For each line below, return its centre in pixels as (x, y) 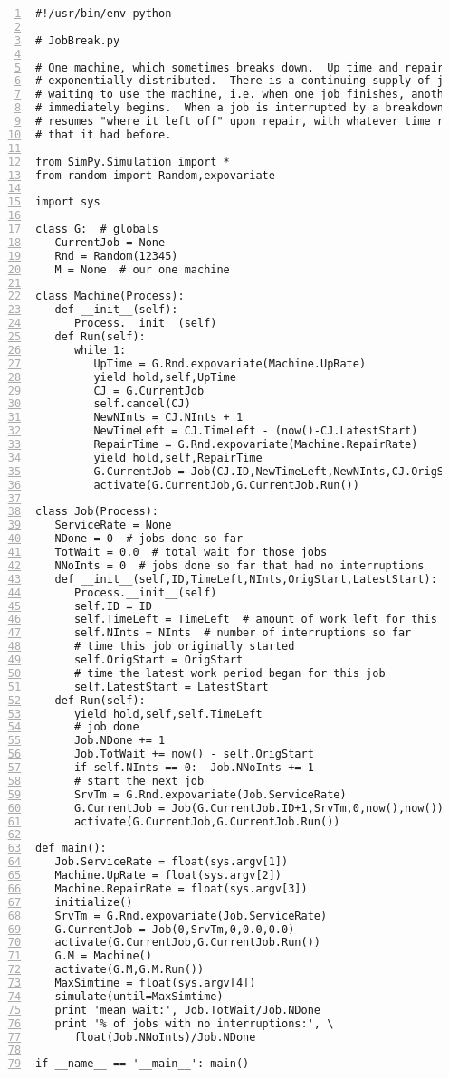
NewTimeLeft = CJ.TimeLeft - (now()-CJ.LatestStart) (256, 431)
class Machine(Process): (110, 296)
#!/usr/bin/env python (104, 14)
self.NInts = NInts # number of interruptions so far (243, 633)
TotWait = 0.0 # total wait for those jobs (191, 552)
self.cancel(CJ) (142, 404)
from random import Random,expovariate (155, 175)
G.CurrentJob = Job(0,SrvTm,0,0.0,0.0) (175, 929)
